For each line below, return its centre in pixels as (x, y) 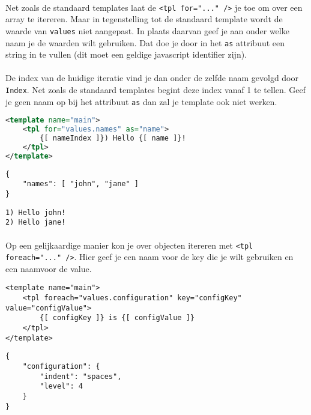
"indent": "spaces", (81, 376)
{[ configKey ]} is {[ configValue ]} (117, 318)
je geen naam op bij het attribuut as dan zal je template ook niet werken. (141, 101)
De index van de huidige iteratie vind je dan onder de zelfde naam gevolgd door (152, 78)
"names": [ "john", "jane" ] (80, 184)
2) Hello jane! (36, 223)
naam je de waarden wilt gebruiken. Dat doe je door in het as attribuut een (145, 42)
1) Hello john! (36, 212)
